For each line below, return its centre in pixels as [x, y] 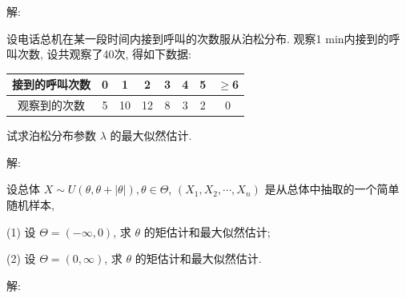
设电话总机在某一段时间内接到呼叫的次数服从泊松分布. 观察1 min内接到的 [198, 38]
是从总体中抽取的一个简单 [332, 189]
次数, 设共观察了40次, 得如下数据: [104, 54]
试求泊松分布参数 [51, 135]
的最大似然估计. [151, 135]
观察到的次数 [51, 105]
